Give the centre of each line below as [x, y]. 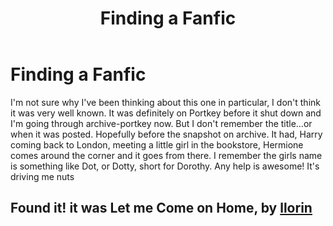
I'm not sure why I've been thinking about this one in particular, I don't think [165, 102]
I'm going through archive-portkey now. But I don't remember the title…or [161, 123]
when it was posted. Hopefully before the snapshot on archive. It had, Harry [166, 134]
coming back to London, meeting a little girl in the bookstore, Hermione [157, 144]
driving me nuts [42, 176]
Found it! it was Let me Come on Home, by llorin [161, 208]
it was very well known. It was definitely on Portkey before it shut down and [166, 113]
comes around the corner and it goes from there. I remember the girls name [166, 155]
